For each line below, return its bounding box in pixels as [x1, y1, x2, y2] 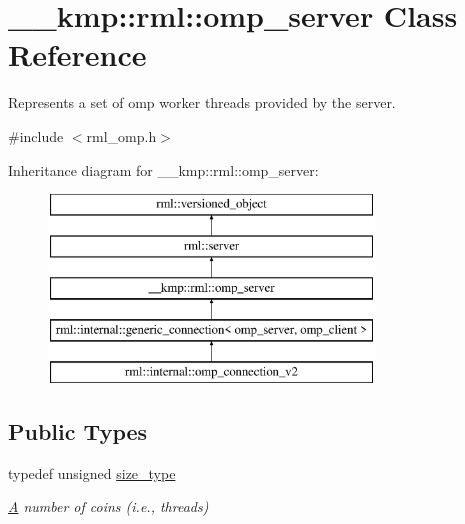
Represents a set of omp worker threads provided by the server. [8, 92, 396, 113]
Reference [8, 34, 147, 75]
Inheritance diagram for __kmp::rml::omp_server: [8, 159, 319, 180]
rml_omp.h [86, 125, 157, 146]
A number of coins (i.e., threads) [8, 496, 209, 517]
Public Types [8, 416, 148, 447]
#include [8, 125, 64, 146]
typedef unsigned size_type [8, 462, 176, 483]
